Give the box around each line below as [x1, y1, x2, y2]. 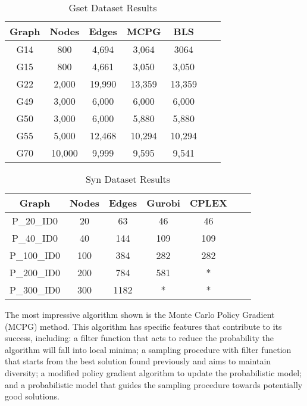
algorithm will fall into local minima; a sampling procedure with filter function [5, 343, 292, 355]
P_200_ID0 [10, 266, 60, 279]
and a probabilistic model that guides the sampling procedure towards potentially [5, 378, 303, 391]
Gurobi [146, 196, 180, 210]
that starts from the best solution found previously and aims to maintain [5, 355, 271, 367]
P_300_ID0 [10, 283, 60, 296]
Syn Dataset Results [85, 172, 170, 186]
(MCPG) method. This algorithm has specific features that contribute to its [5, 320, 282, 332]
